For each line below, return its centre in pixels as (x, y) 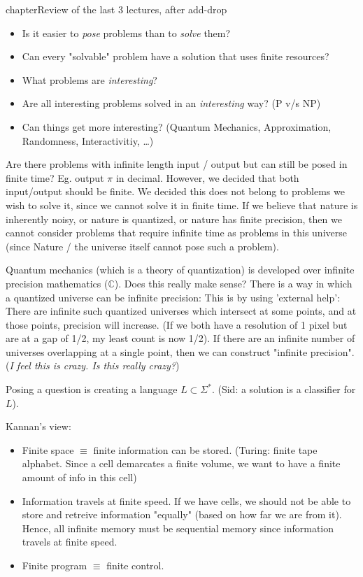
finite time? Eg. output (55, 177)
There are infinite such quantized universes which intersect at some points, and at (181, 311)
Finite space (48, 449)
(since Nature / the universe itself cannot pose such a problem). (142, 246)
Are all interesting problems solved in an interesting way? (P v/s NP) (171, 103)
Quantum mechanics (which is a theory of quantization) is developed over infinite (180, 270)
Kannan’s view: (38, 426)
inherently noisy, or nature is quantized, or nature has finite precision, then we (174, 219)
